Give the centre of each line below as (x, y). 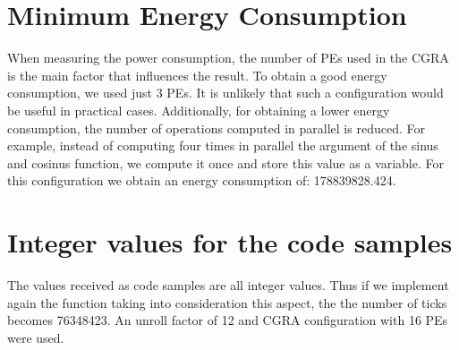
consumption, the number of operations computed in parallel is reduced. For (216, 128)
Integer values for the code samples (230, 242)
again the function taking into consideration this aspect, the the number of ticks (227, 302)
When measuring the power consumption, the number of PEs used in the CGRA (228, 58)
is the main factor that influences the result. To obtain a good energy (197, 75)
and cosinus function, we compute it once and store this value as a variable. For (225, 162)
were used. (36, 337)
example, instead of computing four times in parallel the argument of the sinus (223, 145)
